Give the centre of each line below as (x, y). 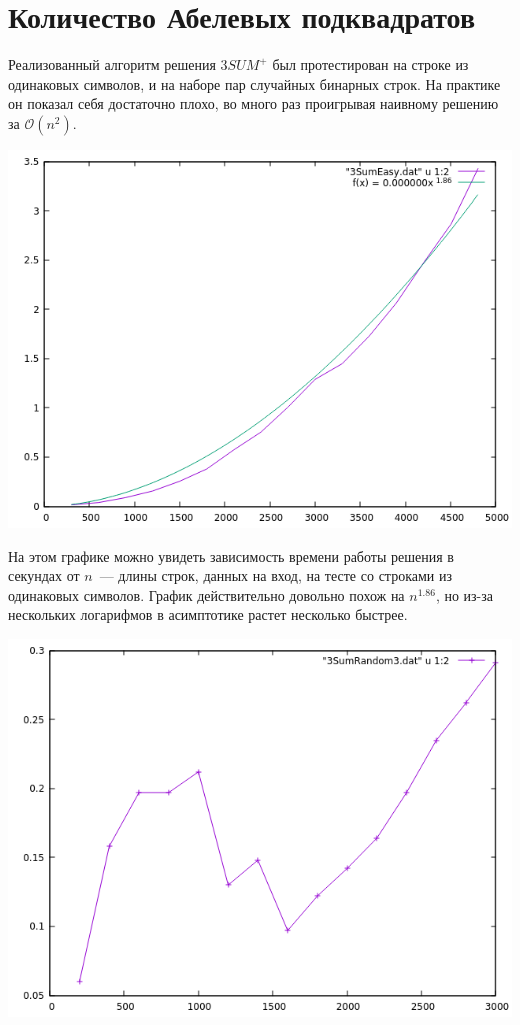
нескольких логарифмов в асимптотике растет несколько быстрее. (208, 614)
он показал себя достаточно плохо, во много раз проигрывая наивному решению (253, 103)
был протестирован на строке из (370, 64)
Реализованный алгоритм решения (112, 64)
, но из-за (464, 594)
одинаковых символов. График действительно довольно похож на (206, 594)
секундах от (44, 575)
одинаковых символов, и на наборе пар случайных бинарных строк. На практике (254, 83)
